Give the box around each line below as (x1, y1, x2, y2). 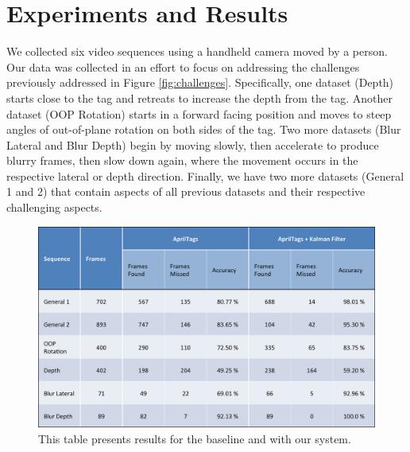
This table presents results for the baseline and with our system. (38, 430, 351, 446)
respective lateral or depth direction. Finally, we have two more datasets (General (6, 167, 404, 184)
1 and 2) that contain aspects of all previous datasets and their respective (6, 183, 366, 200)
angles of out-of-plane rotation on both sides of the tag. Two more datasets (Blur (6, 121, 401, 138)
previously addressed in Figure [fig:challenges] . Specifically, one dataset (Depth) (6, 74, 394, 91)
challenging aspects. (6, 199, 102, 216)
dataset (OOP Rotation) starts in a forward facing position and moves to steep (6, 105, 392, 122)
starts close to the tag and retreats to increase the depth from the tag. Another (6, 89, 393, 106)
